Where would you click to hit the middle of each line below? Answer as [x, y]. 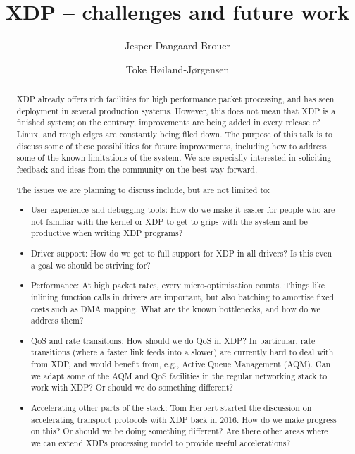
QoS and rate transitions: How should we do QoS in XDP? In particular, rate [173, 340]
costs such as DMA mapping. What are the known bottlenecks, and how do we [176, 308]
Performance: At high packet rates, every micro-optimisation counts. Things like [178, 285]
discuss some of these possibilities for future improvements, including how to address [172, 146]
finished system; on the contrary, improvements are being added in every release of [168, 122]
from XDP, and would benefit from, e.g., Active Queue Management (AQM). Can [181, 364]
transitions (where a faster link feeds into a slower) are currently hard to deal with [182, 352]
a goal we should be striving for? [91, 265]
